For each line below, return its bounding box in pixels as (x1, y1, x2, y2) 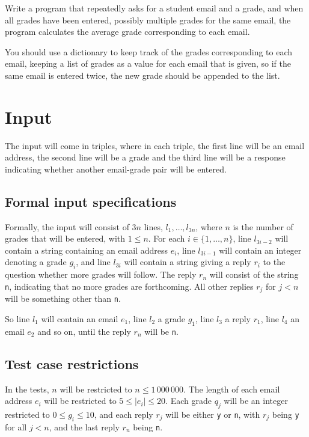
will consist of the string (209, 268, 299, 281)
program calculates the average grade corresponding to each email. (5, 25, 250, 38)
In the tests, (5, 382, 49, 395)
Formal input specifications (5, 192, 177, 210)
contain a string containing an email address (5, 243, 168, 256)
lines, (144, 220, 163, 233)
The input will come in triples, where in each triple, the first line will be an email (5, 139, 305, 151)
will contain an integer (219, 243, 302, 256)
